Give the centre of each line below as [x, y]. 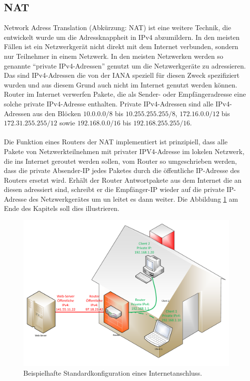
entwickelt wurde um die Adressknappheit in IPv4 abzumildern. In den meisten [122, 37]
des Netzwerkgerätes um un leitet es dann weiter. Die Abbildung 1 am [133, 199]
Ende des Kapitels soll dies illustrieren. [62, 208]
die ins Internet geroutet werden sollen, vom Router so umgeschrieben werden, [120, 161]
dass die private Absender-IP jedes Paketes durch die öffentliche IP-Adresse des [122, 170]
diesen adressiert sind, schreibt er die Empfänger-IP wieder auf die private [114, 189]
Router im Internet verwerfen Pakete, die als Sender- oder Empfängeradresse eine [125, 94]
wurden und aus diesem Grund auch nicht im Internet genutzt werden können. [121, 84]
